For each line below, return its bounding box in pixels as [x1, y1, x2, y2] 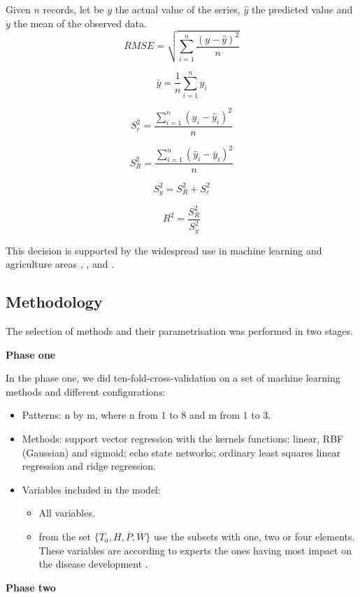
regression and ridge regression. [22, 459, 156, 473]
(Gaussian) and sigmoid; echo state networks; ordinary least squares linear [22, 445, 340, 459]
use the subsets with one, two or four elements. [154, 528, 355, 543]
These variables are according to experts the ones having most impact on [38, 542, 352, 557]
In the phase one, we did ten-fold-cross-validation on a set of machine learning [6, 371, 340, 385]
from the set [38, 528, 91, 543]
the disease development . [38, 556, 148, 571]
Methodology [6, 291, 103, 312]
